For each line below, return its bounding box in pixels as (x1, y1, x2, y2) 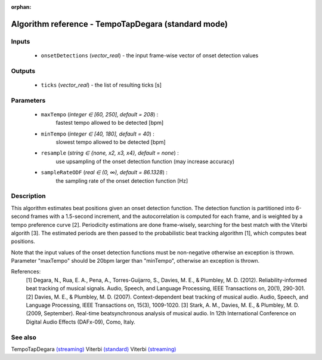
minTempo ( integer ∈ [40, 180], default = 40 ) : (41, 130, 155, 137)
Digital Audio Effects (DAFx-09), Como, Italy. (26, 318, 135, 325)
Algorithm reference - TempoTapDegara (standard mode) (11, 19, 228, 29)
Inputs (11, 37, 30, 45)
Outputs (11, 66, 36, 75)
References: (11, 268, 41, 275)
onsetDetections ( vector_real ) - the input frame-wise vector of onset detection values (41, 51, 259, 59)
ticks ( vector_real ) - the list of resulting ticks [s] (41, 81, 162, 88)
